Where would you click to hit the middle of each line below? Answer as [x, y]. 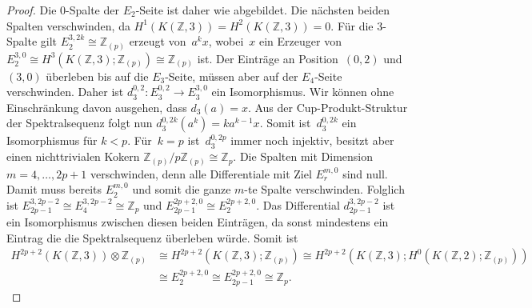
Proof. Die [32, 10]
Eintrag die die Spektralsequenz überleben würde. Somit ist [152, 237]
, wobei [226, 41]
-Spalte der [92, 10]
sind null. [365, 173]
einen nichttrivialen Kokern [73, 156]
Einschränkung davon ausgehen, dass [97, 107]
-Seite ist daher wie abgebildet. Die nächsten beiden [262, 10]
